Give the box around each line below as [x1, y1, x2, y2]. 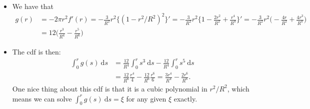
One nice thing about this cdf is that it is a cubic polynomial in [12, 83, 207, 93]
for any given [126, 93, 166, 103]
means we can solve [12, 93, 72, 103]
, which [227, 83, 249, 93]
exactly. [173, 93, 197, 103]
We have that [12, 1, 53, 11]
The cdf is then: [12, 46, 61, 57]
